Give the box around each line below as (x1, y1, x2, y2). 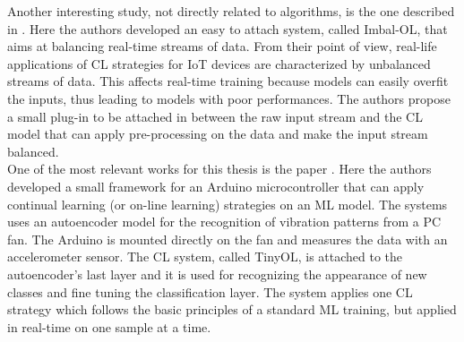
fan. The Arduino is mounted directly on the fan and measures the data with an (7, 229, 448, 248)
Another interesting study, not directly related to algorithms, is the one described (7, 2, 455, 20)
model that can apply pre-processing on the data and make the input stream (7, 124, 428, 143)
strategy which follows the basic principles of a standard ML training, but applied (7, 300, 457, 319)
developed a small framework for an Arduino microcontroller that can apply (7, 176, 425, 195)
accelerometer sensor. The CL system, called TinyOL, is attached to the (7, 247, 403, 266)
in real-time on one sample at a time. (7, 317, 211, 336)
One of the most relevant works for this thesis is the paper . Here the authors (7, 159, 432, 178)
